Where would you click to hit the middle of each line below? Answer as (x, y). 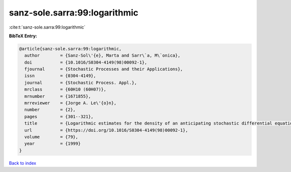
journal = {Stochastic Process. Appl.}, (81, 83)
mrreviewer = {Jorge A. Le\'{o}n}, (70, 103)
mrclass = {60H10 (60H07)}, (65, 89)
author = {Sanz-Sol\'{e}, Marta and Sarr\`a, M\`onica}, (102, 55)
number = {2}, (50, 110)
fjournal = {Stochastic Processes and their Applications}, (104, 69)
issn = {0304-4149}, (60, 76)
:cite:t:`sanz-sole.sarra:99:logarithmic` (47, 27)
